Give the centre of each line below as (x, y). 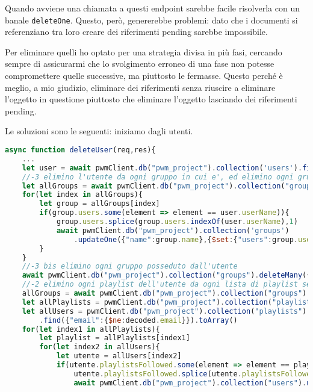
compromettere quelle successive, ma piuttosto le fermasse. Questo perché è (144, 76)
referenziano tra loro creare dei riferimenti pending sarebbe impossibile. (136, 32)
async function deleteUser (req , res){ (80, 150)
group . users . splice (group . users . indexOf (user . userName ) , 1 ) (177, 222)
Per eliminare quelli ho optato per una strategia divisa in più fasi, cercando (144, 51)
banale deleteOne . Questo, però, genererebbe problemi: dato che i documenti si (151, 20)
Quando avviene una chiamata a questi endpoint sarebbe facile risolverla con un (152, 8)
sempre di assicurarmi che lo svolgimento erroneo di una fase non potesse (140, 64)
